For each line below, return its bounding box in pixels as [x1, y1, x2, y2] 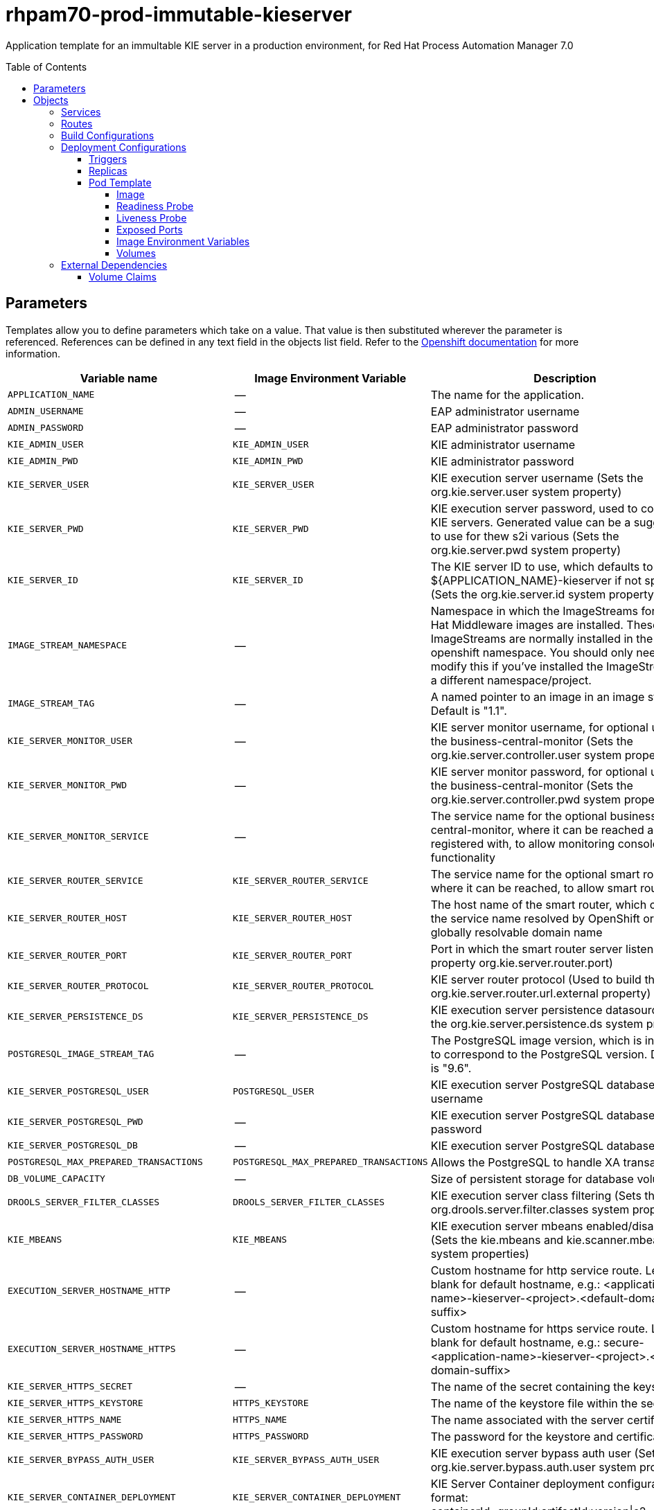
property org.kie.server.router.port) [430, 955, 613, 970]
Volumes [116, 247, 156, 259]
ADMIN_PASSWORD [8, 423, 84, 434]
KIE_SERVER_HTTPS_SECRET [8, 1381, 133, 1392]
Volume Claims [89, 270, 157, 283]
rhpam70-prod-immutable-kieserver [6, 3, 352, 26]
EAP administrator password [430, 420, 578, 435]
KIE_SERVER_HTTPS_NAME [8, 1414, 122, 1425]
